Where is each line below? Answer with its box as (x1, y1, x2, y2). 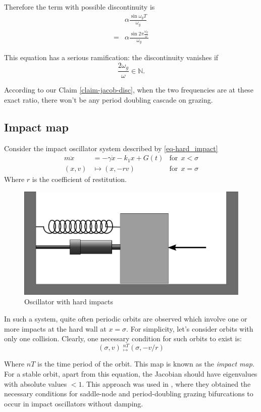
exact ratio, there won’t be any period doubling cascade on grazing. (4, 94, 213, 105)
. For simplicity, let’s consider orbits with (126, 323, 253, 334)
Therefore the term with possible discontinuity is (4, 2, 155, 12)
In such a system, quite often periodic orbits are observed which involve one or (4, 313, 247, 324)
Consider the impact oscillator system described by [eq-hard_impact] (4, 143, 218, 153)
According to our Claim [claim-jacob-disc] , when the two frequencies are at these (4, 84, 253, 95)
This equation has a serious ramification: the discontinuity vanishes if (4, 52, 219, 63)
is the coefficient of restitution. (32, 174, 127, 185)
